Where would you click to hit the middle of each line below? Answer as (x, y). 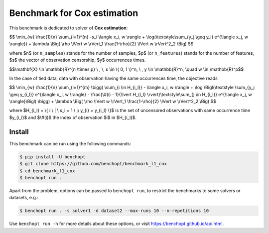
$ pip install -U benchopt (53, 157)
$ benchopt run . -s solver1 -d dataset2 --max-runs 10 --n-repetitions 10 (114, 211)
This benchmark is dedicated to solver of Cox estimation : (68, 28)
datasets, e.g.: (24, 198)
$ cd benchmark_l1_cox (47, 171)
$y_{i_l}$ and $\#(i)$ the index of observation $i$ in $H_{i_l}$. (73, 117)
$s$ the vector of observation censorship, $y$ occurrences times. (77, 60)
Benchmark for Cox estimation (74, 13)
